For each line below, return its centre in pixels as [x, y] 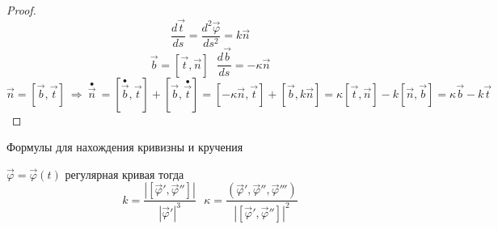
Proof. [21, 10]
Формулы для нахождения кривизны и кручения [125, 147]
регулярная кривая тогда [124, 174]
